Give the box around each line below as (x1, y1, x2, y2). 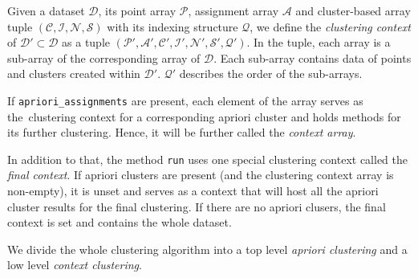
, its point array (98, 2, 177, 18)
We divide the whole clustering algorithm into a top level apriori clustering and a (7, 240, 408, 257)
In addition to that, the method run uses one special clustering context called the (7, 150, 408, 167)
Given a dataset (7, 2, 85, 18)
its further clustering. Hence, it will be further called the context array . (7, 124, 356, 141)
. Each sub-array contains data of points (213, 49, 412, 66)
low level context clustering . (7, 256, 142, 273)
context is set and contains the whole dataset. (7, 214, 232, 231)
